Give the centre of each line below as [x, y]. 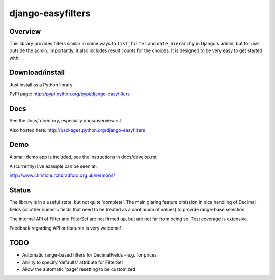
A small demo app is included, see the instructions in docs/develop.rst [83, 157]
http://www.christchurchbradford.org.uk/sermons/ [62, 175]
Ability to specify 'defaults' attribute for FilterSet [73, 262]
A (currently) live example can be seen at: [53, 166]
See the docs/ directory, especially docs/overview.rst [65, 121]
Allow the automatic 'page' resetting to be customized [79, 269]
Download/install [37, 72]
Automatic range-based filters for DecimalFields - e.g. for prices [90, 255]
